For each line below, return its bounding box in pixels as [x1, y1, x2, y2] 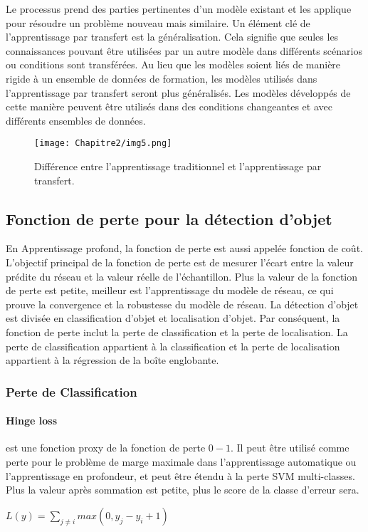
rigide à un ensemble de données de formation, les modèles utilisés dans [6, 71, 317, 85]
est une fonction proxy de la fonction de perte [6, 440, 206, 455]
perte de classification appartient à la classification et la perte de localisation [6, 338, 340, 353]
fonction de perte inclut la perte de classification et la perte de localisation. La [6, 324, 348, 339]
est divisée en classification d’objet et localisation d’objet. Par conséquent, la [6, 311, 340, 325]
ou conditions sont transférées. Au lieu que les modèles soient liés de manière [6, 57, 341, 72]
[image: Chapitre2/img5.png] [34, 138, 172, 149]
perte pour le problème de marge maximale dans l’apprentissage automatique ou [6, 454, 357, 469]
